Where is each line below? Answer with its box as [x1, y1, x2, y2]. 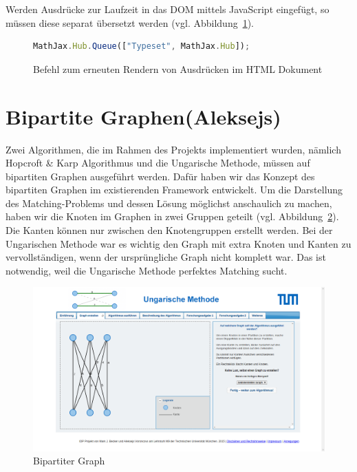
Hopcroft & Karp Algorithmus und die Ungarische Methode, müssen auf [6, 155, 310, 170]
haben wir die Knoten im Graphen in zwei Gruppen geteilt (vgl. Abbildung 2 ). [6, 209, 339, 224]
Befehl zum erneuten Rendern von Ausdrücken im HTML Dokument [33, 61, 323, 76]
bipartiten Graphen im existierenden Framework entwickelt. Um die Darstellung [6, 182, 343, 197]
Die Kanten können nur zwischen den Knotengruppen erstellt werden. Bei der [6, 223, 333, 237]
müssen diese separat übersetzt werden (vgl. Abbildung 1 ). [6, 15, 255, 30]
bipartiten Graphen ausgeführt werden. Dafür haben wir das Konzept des [6, 169, 315, 183]
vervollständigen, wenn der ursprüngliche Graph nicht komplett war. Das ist [6, 250, 326, 264]
